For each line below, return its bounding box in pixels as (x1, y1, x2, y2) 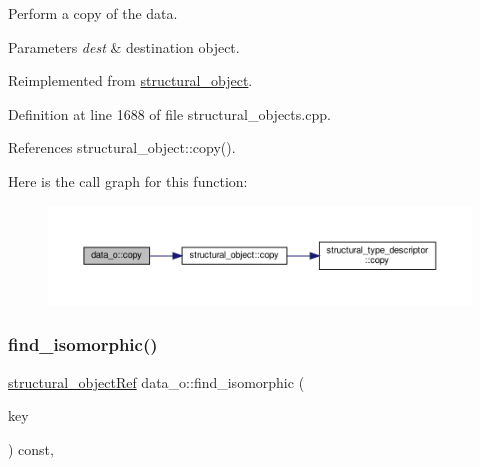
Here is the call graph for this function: (8, 170, 248, 191)
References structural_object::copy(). (8, 137, 236, 158)
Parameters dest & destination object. (8, 36, 240, 57)
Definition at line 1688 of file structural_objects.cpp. (8, 103, 331, 124)
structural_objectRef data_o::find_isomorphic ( (8, 371, 305, 392)
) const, (8, 438, 54, 459)
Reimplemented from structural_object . (8, 70, 253, 91)
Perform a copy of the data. (8, 3, 178, 23)
